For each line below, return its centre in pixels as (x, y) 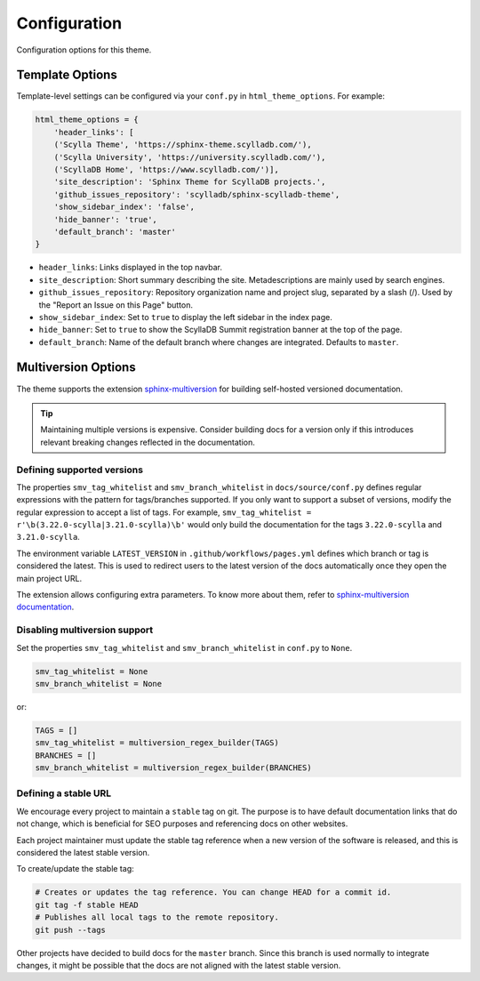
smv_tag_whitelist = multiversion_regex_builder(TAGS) (157, 743)
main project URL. (49, 578)
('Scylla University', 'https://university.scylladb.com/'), (190, 157)
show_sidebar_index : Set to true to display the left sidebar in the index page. (185, 317)
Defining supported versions (80, 470)
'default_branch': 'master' (115, 232)
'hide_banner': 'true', (105, 219)
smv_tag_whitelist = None (92, 671)
